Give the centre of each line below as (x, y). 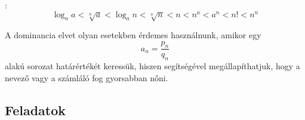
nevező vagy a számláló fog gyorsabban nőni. (87, 77)
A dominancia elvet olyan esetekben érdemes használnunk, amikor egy (133, 35)
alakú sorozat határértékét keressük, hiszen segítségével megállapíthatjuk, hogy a (152, 66)
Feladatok (36, 110)
